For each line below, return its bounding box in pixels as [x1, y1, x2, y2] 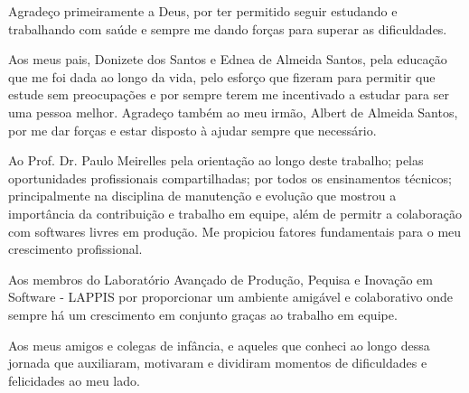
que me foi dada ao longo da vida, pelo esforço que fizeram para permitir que [8, 67, 436, 86]
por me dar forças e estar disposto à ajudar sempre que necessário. [8, 120, 377, 139]
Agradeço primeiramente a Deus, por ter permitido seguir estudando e [8, 2, 398, 20]
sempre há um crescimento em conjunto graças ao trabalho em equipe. [8, 304, 398, 323]
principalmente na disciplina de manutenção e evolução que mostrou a [8, 186, 397, 205]
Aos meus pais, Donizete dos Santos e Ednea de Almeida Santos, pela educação [8, 50, 447, 69]
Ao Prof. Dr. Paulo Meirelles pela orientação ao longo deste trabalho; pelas [8, 151, 424, 170]
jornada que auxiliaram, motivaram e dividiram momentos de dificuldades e [8, 353, 427, 372]
